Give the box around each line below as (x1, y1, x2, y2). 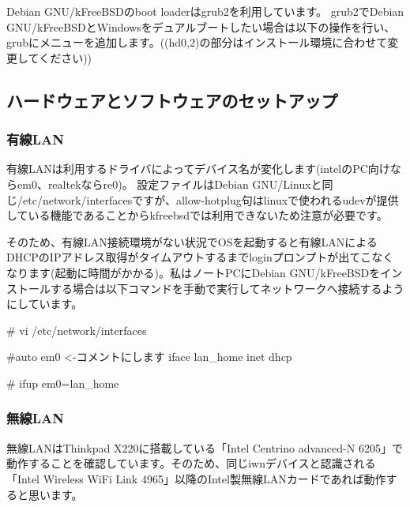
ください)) (39, 49, 92, 66)
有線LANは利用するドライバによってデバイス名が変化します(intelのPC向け (6, 160, 390, 177)
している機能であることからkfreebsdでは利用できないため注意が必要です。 (6, 207, 388, 223)
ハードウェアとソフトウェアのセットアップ (6, 88, 338, 112)
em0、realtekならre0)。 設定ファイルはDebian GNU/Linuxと (17, 175, 322, 192)
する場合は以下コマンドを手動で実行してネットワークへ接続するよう (50, 280, 404, 296)
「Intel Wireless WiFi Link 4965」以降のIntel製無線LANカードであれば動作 (6, 470, 386, 486)
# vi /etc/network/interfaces (6, 321, 147, 338)
